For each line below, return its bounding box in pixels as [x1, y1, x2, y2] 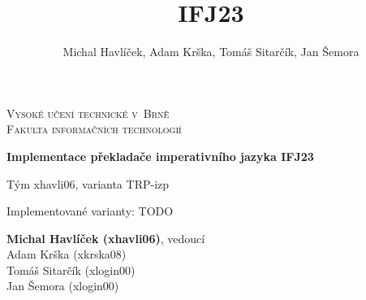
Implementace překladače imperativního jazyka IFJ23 [6, 147, 314, 164]
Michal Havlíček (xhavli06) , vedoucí [6, 229, 205, 246]
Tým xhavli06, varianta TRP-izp [6, 175, 170, 192]
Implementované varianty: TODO [6, 202, 174, 220]
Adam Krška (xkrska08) [6, 246, 127, 263]
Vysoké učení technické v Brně [6, 104, 170, 121]
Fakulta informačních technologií [6, 120, 182, 137]
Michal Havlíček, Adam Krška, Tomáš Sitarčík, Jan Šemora [62, 43, 360, 60]
